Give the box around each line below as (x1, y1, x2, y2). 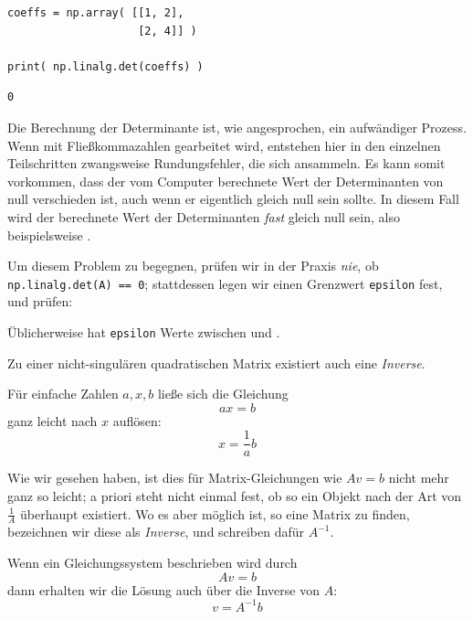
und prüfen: (7, 292, 73, 311)
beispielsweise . (7, 225, 91, 244)
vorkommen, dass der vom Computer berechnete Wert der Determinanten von (7, 171, 444, 190)
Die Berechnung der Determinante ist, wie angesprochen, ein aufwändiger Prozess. (7, 117, 467, 136)
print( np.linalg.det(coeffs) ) (7, 59, 204, 73)
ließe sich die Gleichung (157, 384, 289, 403)
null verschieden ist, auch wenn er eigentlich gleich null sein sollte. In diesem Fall (7, 189, 459, 208)
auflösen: (112, 411, 162, 430)
